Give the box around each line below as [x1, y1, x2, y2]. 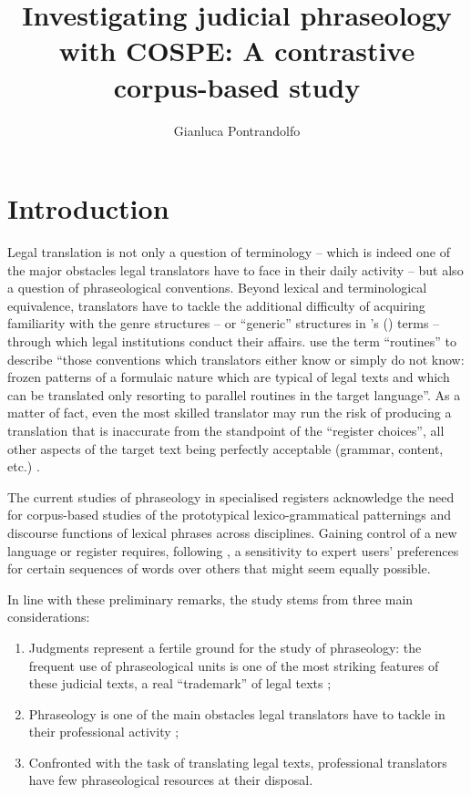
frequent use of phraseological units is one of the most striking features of [28, 656, 439, 675]
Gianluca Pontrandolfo [173, 120, 301, 139]
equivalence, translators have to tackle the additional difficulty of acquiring [7, 295, 425, 315]
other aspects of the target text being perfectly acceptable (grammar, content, [7, 439, 444, 458]
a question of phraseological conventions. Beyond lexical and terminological [7, 278, 427, 297]
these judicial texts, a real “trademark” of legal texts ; [28, 674, 332, 693]
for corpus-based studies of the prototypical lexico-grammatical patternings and [7, 505, 452, 524]
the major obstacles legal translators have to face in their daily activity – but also [7, 260, 464, 279]
